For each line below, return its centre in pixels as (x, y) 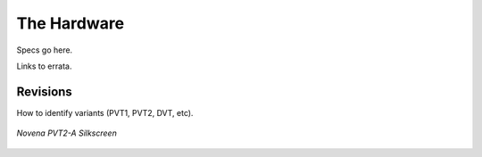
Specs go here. (45, 50)
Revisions (45, 91)
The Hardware (71, 23)
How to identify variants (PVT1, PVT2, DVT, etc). (105, 112)
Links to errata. (44, 66)
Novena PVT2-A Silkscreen (67, 133)
